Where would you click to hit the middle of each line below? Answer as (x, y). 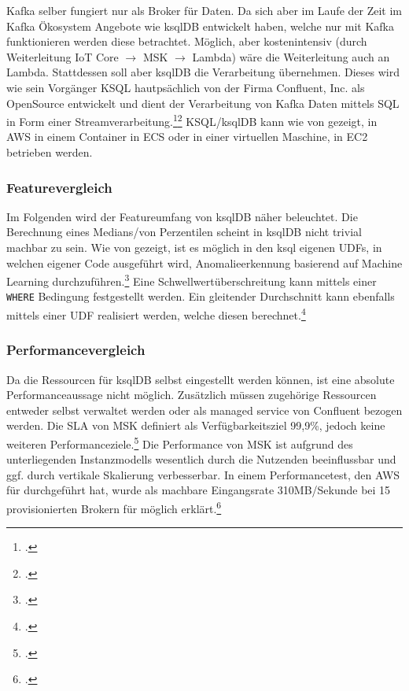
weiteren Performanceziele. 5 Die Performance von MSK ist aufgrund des (180, 442)
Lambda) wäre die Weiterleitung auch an (291, 56)
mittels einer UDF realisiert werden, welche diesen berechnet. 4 (156, 314)
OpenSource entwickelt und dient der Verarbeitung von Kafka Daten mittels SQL (203, 103)
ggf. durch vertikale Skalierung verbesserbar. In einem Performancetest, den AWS (203, 474)
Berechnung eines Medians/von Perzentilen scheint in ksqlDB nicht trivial (184, 232)
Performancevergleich (76, 350)
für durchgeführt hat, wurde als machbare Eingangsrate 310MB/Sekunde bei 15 (199, 490)
